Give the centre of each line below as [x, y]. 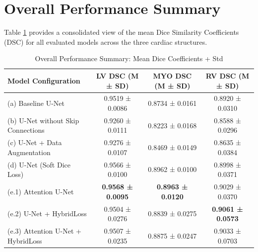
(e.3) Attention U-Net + [44, 230]
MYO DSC [172, 75]
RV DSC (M [227, 75]
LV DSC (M [118, 75]
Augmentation [29, 152]
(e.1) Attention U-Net [41, 191]
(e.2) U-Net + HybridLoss [47, 213]
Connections [26, 130]
